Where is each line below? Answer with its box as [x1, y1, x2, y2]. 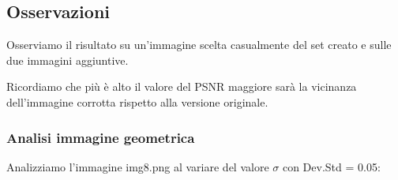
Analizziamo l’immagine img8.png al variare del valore [6, 158, 269, 174]
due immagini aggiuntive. [6, 51, 129, 68]
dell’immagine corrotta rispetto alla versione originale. [6, 93, 268, 110]
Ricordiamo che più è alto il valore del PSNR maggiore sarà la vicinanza [6, 78, 357, 95]
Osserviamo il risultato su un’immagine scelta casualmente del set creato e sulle [6, 36, 392, 53]
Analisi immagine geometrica [6, 127, 195, 147]
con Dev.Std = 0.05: [282, 158, 381, 174]
